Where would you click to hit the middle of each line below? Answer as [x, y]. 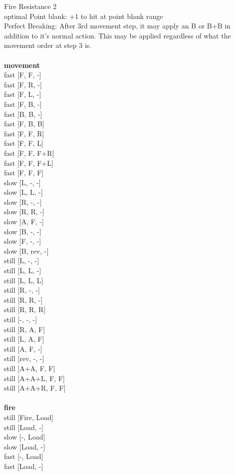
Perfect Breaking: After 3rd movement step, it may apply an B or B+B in [117, 26]
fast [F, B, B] [24, 124]
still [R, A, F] [25, 329]
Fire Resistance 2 [30, 6]
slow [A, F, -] [24, 222]
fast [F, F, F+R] [29, 153]
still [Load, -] [24, 427]
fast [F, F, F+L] [29, 163]
